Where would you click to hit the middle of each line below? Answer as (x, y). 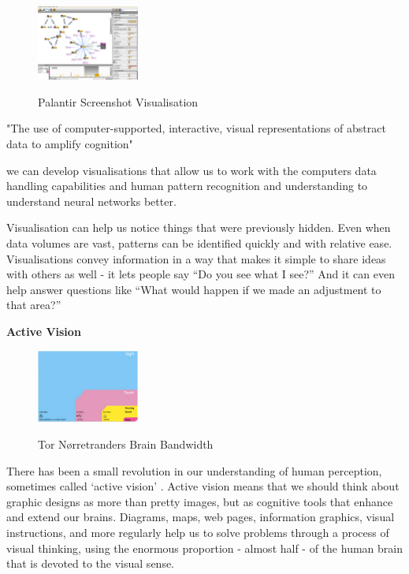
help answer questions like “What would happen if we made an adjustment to (194, 289)
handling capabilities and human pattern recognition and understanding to (187, 186)
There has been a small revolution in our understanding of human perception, (194, 470)
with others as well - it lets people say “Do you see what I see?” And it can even (201, 274)
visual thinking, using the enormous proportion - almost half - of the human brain (204, 548)
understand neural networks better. (91, 201)
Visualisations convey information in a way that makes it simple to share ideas (196, 258)
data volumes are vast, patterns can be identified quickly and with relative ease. (199, 243)
